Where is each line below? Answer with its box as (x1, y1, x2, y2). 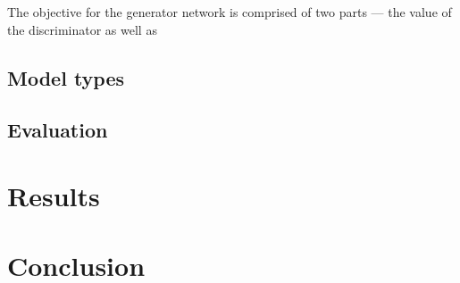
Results (7, 177, 100, 213)
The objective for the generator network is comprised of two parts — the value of (7, 3, 452, 21)
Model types (7, 63, 125, 91)
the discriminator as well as (7, 20, 157, 38)
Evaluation (7, 116, 108, 144)
